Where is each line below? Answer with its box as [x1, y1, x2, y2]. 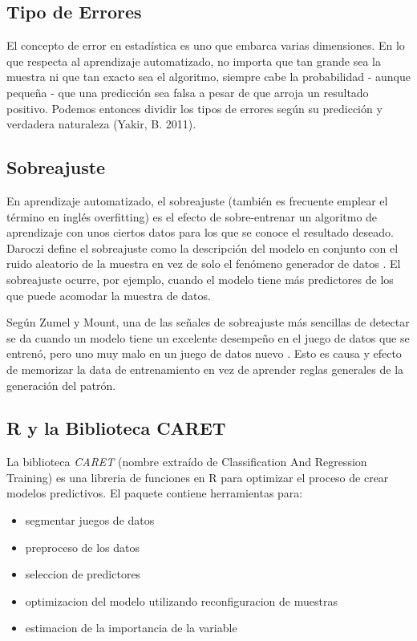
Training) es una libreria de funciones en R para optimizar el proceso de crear [6, 469, 389, 485]
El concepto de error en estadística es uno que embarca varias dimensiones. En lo [6, 37, 405, 54]
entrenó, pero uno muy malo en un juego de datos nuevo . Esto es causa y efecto [6, 345, 402, 362]
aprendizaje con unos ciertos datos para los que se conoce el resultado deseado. [6, 224, 394, 241]
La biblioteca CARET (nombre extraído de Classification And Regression [6, 453, 367, 470]
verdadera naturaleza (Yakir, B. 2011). [6, 116, 196, 132]
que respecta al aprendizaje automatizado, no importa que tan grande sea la [6, 52, 381, 69]
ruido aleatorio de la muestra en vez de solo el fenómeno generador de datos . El [6, 255, 401, 272]
